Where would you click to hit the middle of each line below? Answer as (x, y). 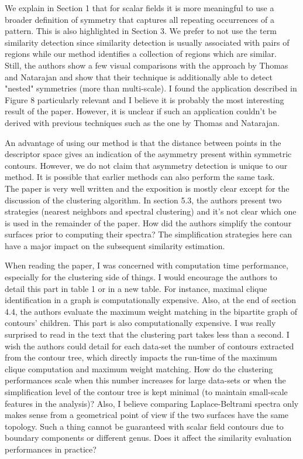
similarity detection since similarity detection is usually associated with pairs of (147, 42)
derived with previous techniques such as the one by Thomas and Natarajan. (142, 122)
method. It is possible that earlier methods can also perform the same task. (140, 177)
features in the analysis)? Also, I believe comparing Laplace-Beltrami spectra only (152, 403)
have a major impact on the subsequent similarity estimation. (115, 245)
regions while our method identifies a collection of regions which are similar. (141, 54)
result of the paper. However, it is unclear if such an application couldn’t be (141, 111)
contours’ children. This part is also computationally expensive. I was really (140, 323)
